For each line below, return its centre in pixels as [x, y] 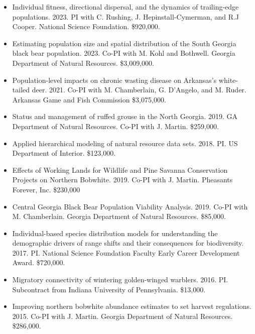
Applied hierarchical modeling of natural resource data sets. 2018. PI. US [125, 143]
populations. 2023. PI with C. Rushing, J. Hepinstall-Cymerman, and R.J [126, 16]
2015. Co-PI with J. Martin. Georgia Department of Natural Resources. [122, 316]
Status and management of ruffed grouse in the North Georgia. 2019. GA [125, 116]
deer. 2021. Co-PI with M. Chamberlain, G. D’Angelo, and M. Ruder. [139, 90]
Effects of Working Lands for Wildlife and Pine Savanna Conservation [120, 170]
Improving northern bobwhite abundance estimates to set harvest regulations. [132, 306]
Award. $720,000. [39, 262]
